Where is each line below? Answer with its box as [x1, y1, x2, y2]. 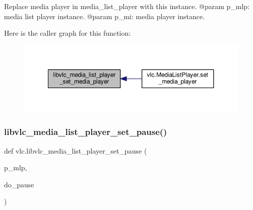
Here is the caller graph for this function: [4, 28, 131, 38]
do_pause [4, 179, 34, 189]
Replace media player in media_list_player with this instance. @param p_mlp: [4, 1, 250, 11]
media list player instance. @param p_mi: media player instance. [4, 11, 205, 21]
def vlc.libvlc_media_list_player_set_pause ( [4, 145, 147, 156]
